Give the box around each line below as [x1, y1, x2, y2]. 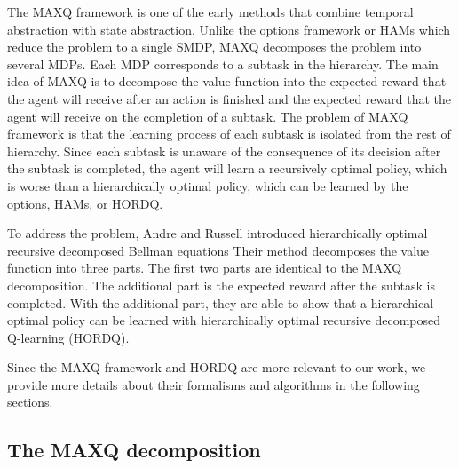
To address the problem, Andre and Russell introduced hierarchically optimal [7, 224, 428, 242]
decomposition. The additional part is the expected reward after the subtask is [7, 275, 435, 294]
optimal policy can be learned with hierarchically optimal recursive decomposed [7, 311, 441, 329]
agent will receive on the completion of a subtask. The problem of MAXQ [7, 107, 408, 125]
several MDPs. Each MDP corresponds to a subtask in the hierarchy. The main [7, 54, 439, 73]
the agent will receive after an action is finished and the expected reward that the [7, 89, 452, 107]
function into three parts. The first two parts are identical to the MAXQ [7, 258, 402, 277]
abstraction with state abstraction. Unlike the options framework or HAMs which [7, 20, 451, 38]
